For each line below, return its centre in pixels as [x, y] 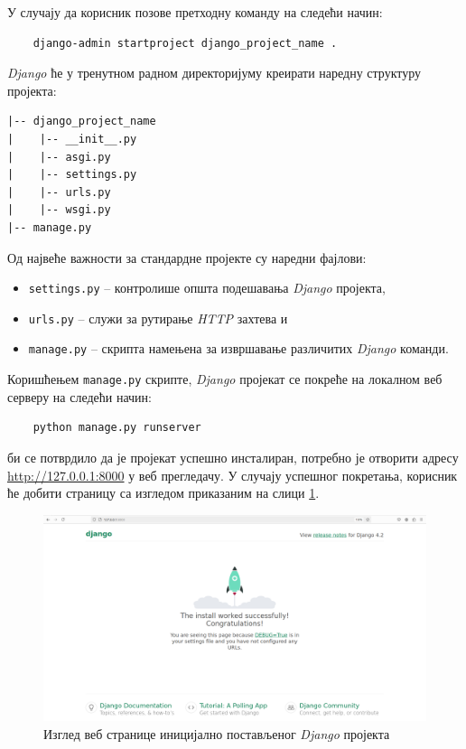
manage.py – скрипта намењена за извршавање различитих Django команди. [238, 348]
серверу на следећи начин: [79, 396]
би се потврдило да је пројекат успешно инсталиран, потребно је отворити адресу [233, 457]
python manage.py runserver [117, 428]
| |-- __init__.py [72, 139]
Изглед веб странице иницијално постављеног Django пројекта [217, 733]
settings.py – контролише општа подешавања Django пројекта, [207, 288]
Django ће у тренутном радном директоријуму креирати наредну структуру [214, 73]
